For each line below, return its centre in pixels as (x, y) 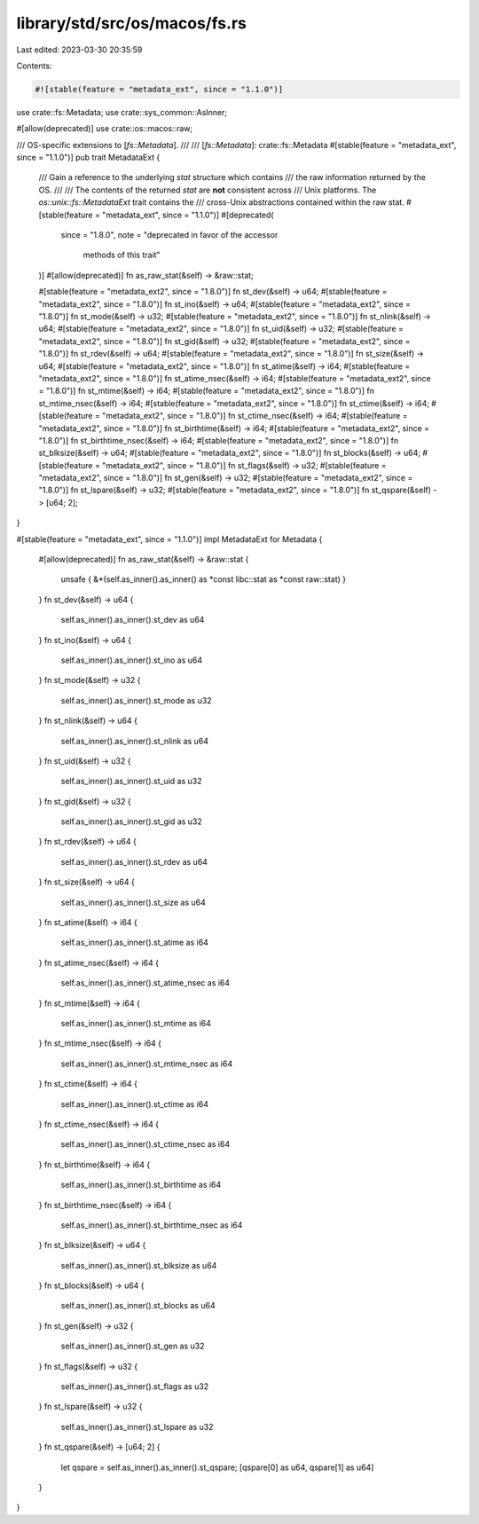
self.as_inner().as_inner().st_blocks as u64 (138, 1306)
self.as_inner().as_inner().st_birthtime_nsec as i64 (152, 1225)
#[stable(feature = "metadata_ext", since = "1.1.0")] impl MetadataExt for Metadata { (169, 539)
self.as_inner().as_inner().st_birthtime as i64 (141, 1185)
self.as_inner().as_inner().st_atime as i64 (134, 943)
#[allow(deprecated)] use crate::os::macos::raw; (105, 129)
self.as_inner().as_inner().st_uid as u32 (131, 782)
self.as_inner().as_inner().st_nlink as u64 (134, 741)
